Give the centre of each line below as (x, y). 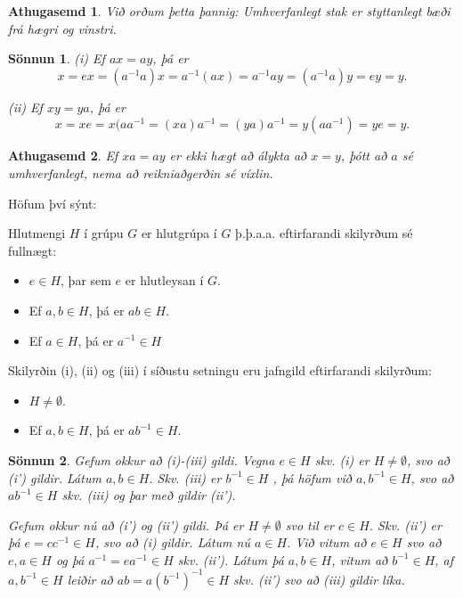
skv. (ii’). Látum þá (231, 559)
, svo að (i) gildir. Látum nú (172, 542)
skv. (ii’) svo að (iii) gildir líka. (319, 579)
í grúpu (104, 233)
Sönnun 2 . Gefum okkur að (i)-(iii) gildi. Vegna (142, 459)
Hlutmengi (37, 233)
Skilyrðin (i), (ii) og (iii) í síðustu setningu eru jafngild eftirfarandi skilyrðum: (220, 370)
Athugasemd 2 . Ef (63, 156)
